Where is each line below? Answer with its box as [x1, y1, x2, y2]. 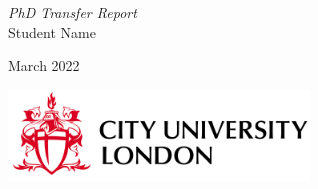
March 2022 [8, 55, 80, 76]
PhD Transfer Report [8, 2, 137, 22]
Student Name [8, 21, 96, 42]
